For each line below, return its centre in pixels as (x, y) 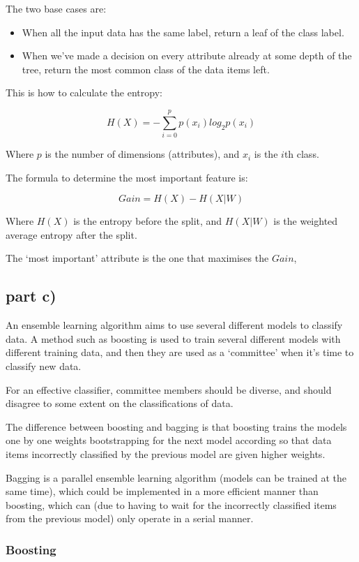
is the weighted (306, 221)
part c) (31, 296)
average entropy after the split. (71, 234)
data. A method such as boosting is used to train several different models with (173, 338)
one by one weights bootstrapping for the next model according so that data (169, 440)
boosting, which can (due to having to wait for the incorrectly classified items (171, 504)
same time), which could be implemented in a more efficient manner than (162, 491)
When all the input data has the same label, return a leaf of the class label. (183, 32)
